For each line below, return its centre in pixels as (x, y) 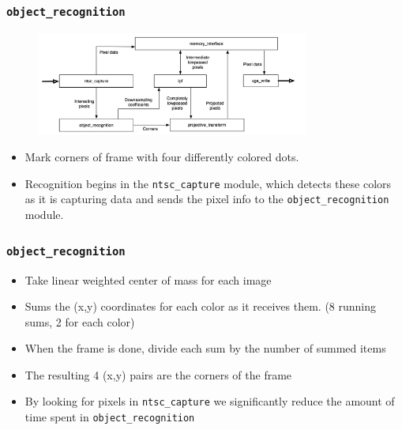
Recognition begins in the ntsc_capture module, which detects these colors (208, 183)
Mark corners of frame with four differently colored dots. (162, 157)
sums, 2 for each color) (80, 321)
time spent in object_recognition (110, 417)
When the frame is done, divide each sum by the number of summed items (205, 348)
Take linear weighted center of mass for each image (148, 279)
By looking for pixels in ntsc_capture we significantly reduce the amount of (210, 401)
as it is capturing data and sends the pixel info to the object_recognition (207, 199)
